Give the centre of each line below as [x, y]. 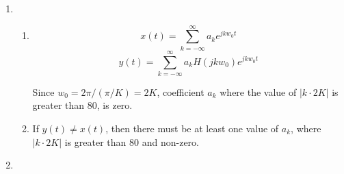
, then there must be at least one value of [192, 128]
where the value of [258, 91]
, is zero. [115, 105]
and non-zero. [170, 141]
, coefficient [181, 91]
